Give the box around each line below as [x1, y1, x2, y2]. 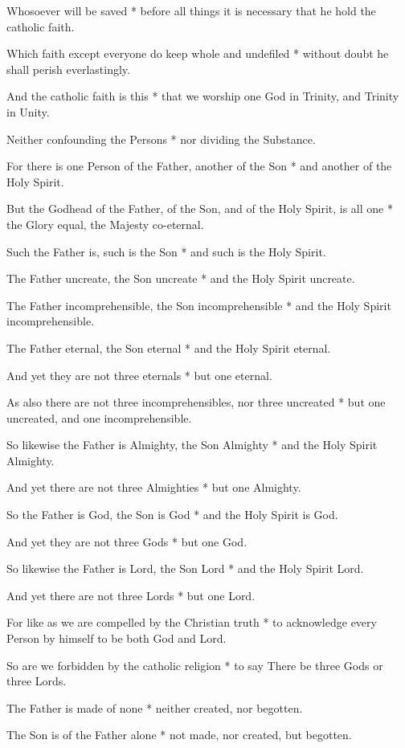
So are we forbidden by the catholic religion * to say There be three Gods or [6, 656, 383, 673]
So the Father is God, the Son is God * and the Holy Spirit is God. [6, 506, 338, 523]
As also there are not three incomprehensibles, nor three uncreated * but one [6, 394, 386, 411]
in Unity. [6, 103, 50, 120]
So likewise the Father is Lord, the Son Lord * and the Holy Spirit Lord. [6, 560, 364, 577]
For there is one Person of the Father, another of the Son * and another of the [6, 157, 392, 174]
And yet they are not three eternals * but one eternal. [6, 366, 272, 383]
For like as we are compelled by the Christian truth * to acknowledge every [6, 614, 377, 631]
